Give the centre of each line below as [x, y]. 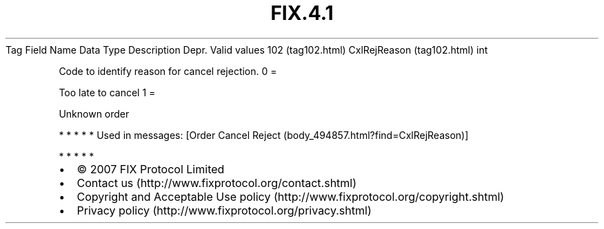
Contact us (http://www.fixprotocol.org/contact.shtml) [217, 183]
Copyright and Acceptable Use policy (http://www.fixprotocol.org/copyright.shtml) [291, 196]
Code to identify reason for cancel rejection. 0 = [168, 71]
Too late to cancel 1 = [107, 92]
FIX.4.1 [302, 13]
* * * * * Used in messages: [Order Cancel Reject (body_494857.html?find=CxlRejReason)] [264, 135]
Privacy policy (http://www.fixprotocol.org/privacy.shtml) [224, 210]
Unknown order [94, 113]
